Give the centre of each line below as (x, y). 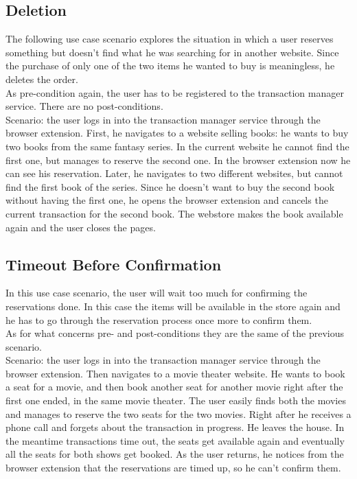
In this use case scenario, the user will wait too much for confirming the (157, 293)
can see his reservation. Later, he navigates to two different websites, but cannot (174, 173)
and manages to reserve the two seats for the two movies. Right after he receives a (178, 413)
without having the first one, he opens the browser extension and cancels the (167, 200)
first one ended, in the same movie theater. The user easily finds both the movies (176, 400)
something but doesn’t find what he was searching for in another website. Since (172, 52)
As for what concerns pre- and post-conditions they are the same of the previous (175, 333)
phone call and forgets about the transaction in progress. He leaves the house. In (175, 427)
